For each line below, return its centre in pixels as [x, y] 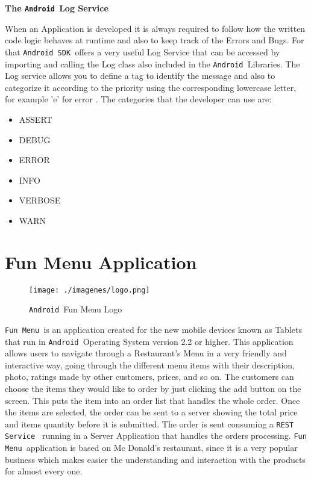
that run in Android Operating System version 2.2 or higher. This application [149, 341]
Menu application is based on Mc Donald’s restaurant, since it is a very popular [151, 448]
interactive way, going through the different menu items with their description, [150, 365]
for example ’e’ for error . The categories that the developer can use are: [138, 99]
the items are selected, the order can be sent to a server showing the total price [151, 412]
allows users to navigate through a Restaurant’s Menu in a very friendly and [146, 353]
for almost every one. [44, 471]
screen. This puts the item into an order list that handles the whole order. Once [152, 400]
